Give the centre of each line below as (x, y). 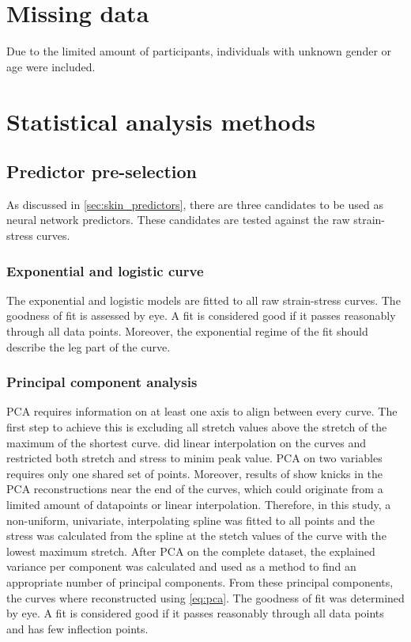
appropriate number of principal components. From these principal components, (200, 582)
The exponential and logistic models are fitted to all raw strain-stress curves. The (204, 300)
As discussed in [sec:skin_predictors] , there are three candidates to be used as (195, 204)
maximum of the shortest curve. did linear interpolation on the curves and (187, 442)
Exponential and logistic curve (105, 270)
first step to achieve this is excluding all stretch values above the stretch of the (197, 427)
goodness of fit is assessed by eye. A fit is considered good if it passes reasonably (201, 315)
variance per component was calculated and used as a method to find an (181, 566)
